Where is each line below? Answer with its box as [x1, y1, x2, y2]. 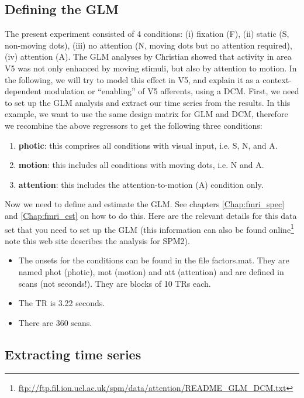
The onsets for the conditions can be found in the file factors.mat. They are [18, 254, 289, 266]
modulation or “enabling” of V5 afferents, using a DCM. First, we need [44, 85, 299, 97]
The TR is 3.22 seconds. [18, 297, 105, 309]
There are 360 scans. [18, 316, 92, 328]
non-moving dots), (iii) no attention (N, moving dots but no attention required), [5, 39, 292, 51]
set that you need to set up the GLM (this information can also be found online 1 [5, 221, 294, 235]
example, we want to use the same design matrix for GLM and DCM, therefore [5, 108, 288, 120]
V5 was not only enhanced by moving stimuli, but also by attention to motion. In [5, 61, 297, 74]
